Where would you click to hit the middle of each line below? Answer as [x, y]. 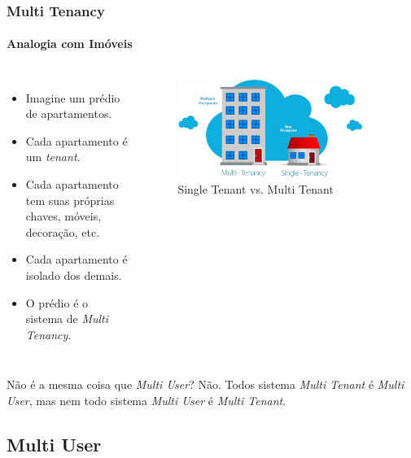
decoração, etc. [63, 231]
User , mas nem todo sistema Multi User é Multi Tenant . [146, 400]
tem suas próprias [70, 200]
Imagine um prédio [73, 97]
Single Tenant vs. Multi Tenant [256, 188]
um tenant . [53, 157]
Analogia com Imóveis [70, 44]
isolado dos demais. [74, 275]
